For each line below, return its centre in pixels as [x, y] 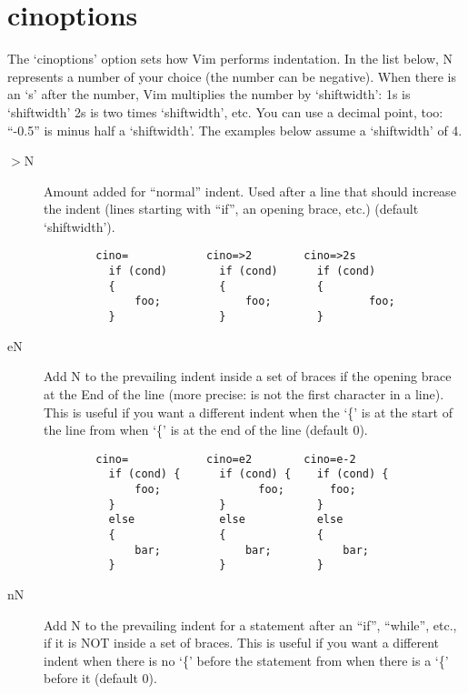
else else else [226, 520]
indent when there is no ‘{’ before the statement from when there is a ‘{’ [246, 660]
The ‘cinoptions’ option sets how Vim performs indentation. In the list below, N [230, 59]
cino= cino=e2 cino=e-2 [226, 459]
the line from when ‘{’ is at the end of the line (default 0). [206, 430]
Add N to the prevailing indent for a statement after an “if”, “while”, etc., [250, 624]
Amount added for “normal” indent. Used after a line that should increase [250, 191]
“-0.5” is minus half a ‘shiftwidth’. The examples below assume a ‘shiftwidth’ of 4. [235, 130]
